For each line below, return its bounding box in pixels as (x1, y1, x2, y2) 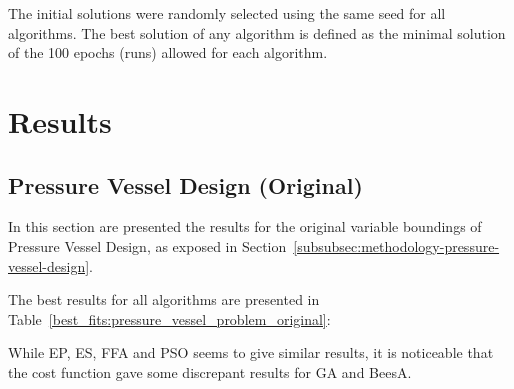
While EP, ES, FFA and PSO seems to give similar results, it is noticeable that (8, 342, 494, 363)
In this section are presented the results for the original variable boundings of (8, 216, 482, 237)
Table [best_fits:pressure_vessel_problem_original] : (8, 308, 331, 329)
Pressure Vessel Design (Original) (8, 169, 363, 200)
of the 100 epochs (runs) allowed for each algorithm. (8, 42, 328, 63)
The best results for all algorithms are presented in (8, 289, 320, 310)
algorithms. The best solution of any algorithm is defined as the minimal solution (8, 22, 506, 43)
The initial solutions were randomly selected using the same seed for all (8, 3, 446, 23)
